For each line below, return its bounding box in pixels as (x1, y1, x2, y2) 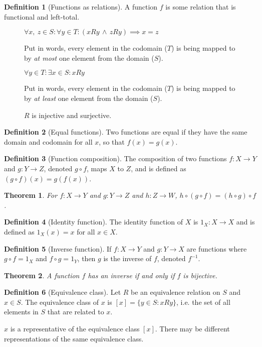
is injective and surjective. (32, 109, 112, 120)
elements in (4, 306, 39, 317)
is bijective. (183, 270, 217, 280)
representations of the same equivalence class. (4, 333, 144, 343)
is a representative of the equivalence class (10, 323, 140, 334)
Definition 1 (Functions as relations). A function (4, 2, 158, 12)
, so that (99, 136, 125, 147)
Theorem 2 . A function (4, 270, 80, 280)
